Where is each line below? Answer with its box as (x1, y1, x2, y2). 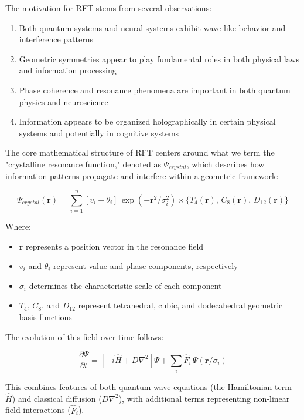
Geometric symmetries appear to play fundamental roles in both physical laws (19, 52, 299, 65)
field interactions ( (5, 404, 71, 416)
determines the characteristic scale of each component (29, 279, 222, 291)
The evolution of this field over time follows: (5, 330, 164, 342)
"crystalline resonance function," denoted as (5, 157, 161, 170)
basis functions (19, 311, 72, 323)
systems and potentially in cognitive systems (19, 126, 179, 139)
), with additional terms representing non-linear (118, 392, 290, 404)
